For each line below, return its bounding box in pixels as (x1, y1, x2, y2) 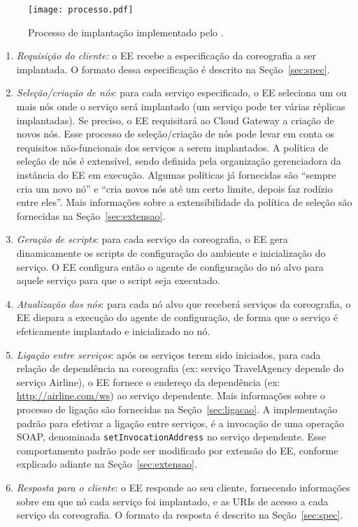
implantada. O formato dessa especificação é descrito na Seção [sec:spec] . (16, 61, 330, 76)
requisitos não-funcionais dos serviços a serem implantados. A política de (16, 140, 329, 154)
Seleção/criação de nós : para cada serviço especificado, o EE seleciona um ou (16, 85, 347, 100)
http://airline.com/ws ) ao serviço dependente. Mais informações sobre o (16, 388, 325, 403)
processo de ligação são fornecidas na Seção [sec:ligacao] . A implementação (16, 401, 338, 416)
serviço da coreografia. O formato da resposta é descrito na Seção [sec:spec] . (16, 507, 343, 522)
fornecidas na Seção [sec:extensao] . (16, 208, 166, 223)
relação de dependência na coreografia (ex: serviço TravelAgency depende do (16, 361, 344, 376)
